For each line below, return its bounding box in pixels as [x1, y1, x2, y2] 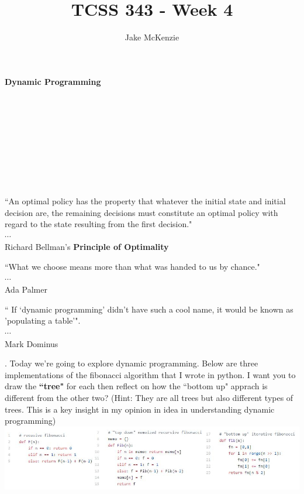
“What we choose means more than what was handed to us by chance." [5, 260, 260, 273]
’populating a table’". [5, 314, 81, 327]
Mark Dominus [5, 337, 58, 349]
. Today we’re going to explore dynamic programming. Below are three [5, 357, 258, 369]
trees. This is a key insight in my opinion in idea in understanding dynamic [5, 403, 275, 415]
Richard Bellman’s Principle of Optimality [5, 241, 169, 253]
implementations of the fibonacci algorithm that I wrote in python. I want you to [5, 368, 296, 380]
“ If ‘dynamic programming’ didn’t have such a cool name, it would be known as [5, 303, 293, 315]
